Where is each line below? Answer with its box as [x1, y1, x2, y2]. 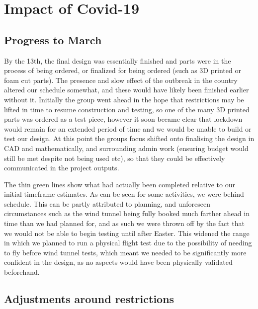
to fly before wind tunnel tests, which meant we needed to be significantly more [4, 247, 247, 257]
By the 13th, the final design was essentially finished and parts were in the [4, 55, 231, 66]
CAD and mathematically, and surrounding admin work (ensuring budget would [4, 143, 249, 153]
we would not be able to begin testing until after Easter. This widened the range [4, 228, 250, 238]
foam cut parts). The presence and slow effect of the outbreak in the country [4, 75, 238, 85]
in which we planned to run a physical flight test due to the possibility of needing [4, 237, 252, 248]
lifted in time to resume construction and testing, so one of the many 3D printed [4, 104, 250, 114]
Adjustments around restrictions [4, 291, 174, 307]
